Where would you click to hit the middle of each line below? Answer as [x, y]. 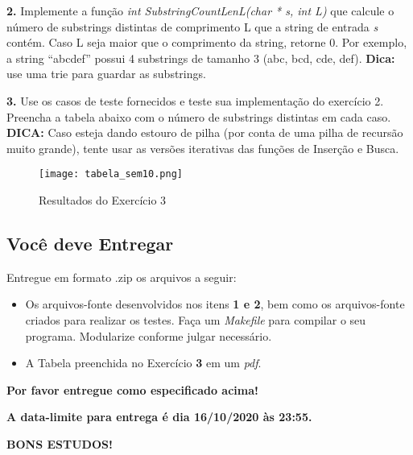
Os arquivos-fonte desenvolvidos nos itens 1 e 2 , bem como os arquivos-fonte [215, 304]
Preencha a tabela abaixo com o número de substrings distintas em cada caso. [199, 116]
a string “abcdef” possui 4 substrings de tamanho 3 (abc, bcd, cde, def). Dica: [201, 58]
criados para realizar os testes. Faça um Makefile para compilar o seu [196, 319]
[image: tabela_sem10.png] [111, 174]
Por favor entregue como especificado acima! [132, 389]
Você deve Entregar [90, 243]
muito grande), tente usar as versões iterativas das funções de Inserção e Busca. [203, 148]
